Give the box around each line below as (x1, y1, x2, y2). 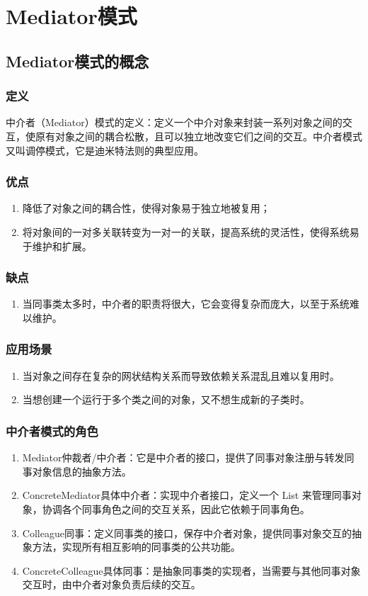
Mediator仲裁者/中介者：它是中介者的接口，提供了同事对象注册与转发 (22, 450, 345, 465)
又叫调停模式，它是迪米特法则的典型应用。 (6, 142, 204, 157)
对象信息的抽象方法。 (32, 463, 132, 478)
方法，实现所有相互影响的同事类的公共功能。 (32, 539, 241, 554)
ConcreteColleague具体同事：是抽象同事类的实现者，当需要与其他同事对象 (22, 563, 361, 578)
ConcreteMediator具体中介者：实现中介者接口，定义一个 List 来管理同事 (22, 488, 352, 502)
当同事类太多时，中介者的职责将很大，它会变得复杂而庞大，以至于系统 (22, 296, 350, 311)
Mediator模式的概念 (6, 50, 149, 72)
